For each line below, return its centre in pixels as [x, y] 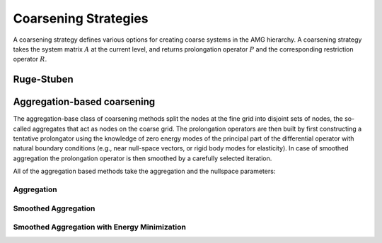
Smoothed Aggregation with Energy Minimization [100, 227]
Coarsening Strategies [81, 18]
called [22, 129]
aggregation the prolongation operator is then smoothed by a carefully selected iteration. [143, 158]
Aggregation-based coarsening [84, 102]
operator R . [30, 59]
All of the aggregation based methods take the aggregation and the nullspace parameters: [144, 171]
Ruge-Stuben [43, 79]
